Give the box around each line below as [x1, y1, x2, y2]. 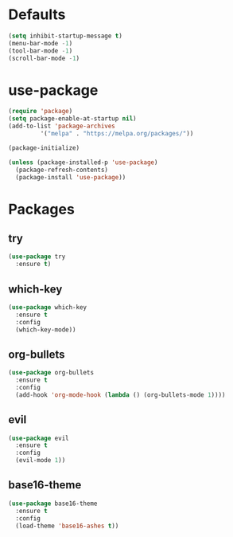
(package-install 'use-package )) [15, 173, 126, 181]
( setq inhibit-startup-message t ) [8, 32, 123, 40]
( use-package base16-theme [8, 500, 98, 508]
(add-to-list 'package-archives [8, 122, 115, 131]
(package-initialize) [8, 143, 80, 152]
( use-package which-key [8, 303, 87, 312]
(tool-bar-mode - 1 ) [8, 46, 73, 55]
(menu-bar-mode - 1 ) [8, 39, 73, 47]
